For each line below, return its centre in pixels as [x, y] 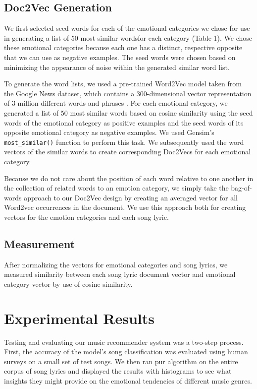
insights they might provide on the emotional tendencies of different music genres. [128, 381]
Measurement [40, 243]
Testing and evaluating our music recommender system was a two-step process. [124, 342]
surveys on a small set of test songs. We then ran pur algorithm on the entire [121, 361]
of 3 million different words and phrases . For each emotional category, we [116, 103]
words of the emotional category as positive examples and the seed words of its [124, 122]
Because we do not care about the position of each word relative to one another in [129, 178]
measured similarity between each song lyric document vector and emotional [120, 274]
